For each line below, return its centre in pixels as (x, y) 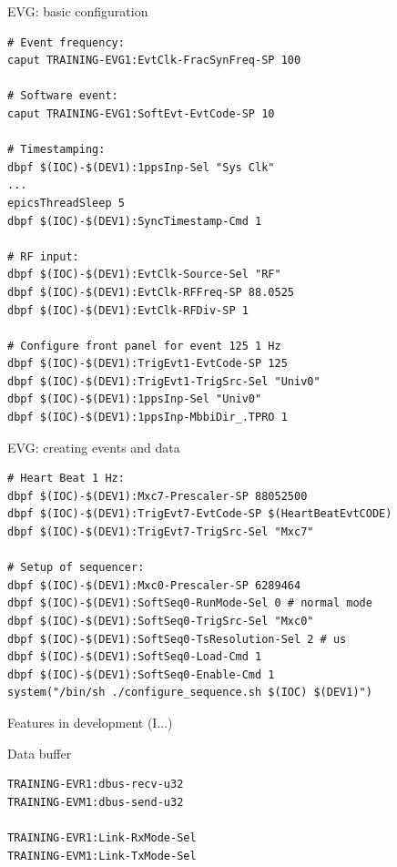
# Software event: (63, 96)
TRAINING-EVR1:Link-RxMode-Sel (102, 837)
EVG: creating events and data (94, 447)
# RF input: (43, 256)
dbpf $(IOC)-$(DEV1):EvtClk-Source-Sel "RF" (144, 275)
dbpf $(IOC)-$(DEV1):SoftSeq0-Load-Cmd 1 (135, 657)
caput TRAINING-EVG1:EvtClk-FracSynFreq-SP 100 (154, 61)
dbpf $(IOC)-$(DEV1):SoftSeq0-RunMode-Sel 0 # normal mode (190, 603)
